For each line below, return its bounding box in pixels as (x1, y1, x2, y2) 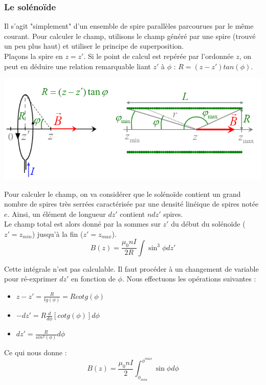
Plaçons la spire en (4, 51, 63, 61)
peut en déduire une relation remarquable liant (4, 60, 151, 71)
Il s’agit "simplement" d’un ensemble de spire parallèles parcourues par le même (4, 21, 254, 31)
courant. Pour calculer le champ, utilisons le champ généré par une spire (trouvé (4, 30, 256, 41)
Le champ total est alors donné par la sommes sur (4, 218, 161, 229)
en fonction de (71, 273, 116, 284)
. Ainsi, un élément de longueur (7, 208, 106, 219)
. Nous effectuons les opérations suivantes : (122, 273, 256, 284)
